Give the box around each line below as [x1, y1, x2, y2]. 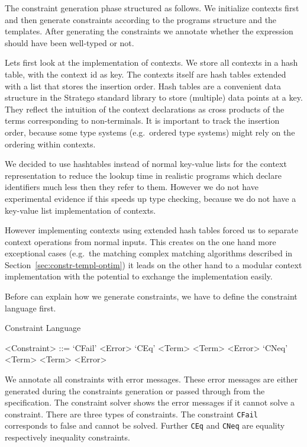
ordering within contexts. [5, 137, 96, 150]
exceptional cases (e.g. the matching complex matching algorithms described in [5, 247, 293, 259]
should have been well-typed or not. [5, 36, 134, 49]
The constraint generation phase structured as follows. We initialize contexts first [5, 2, 299, 14]
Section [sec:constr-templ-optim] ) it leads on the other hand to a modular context [5, 258, 302, 271]
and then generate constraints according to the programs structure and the [5, 13, 277, 25]
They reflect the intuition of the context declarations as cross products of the [5, 102, 285, 115]
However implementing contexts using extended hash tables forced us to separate [5, 224, 298, 236]
